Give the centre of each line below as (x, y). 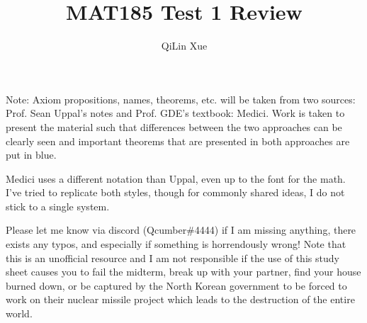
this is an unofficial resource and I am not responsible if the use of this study (173, 257)
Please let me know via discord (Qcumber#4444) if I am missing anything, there (181, 230)
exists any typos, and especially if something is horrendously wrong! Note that (176, 244)
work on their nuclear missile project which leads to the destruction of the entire (180, 299)
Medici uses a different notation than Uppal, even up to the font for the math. (176, 178)
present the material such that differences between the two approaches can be (174, 126)
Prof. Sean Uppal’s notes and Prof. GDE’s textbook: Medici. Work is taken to (175, 113)
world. (19, 313)
